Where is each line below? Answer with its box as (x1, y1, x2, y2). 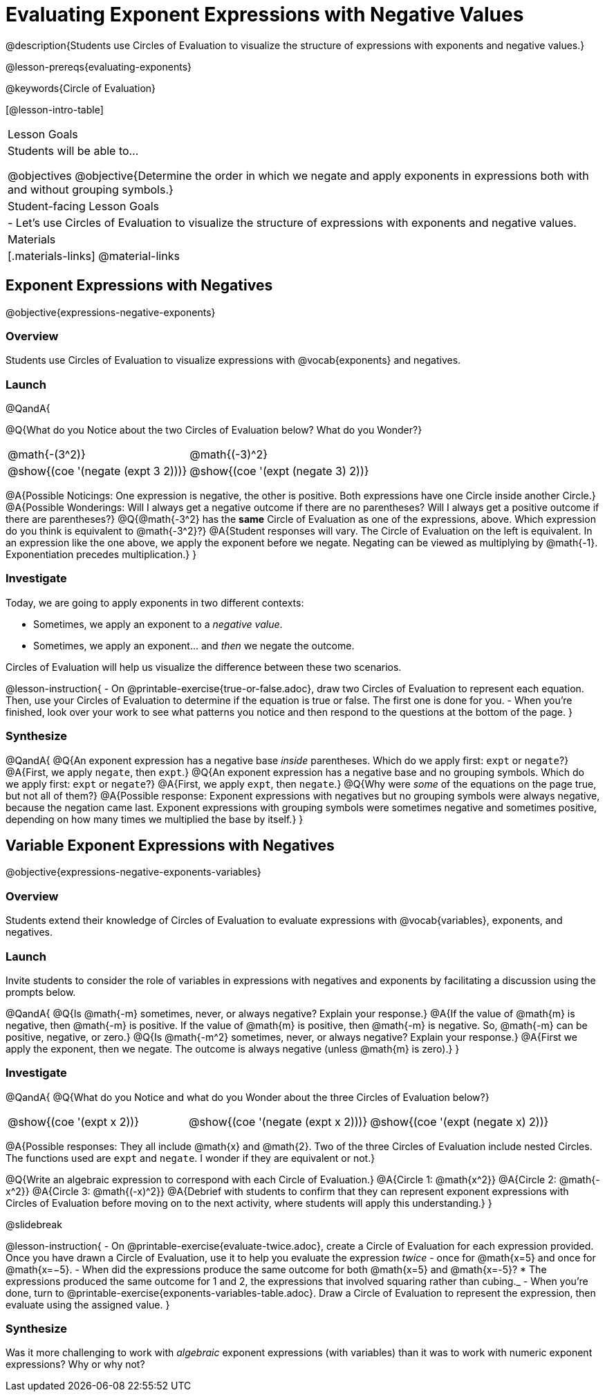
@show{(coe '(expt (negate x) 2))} (370, 1114, 549, 1129)
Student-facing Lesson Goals (8, 198, 160, 213)
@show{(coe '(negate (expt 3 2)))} (8, 464, 187, 479)
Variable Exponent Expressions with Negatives (6, 837, 335, 855)
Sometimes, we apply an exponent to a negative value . (33, 618, 283, 630)
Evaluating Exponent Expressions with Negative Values (6, 3, 524, 26)
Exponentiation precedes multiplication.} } (6, 548, 197, 561)
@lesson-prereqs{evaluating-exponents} (6, 60, 192, 73)
